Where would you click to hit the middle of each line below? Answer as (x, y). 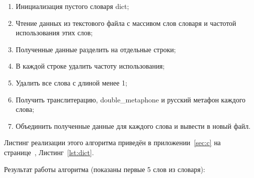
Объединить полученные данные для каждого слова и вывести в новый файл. (133, 126)
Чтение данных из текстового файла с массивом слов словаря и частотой (126, 23)
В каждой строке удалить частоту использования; (90, 66)
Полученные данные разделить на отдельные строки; (96, 49)
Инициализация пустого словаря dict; (72, 6)
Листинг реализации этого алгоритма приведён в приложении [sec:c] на (113, 142)
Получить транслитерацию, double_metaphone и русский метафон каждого (130, 99)
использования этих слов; (54, 33)
